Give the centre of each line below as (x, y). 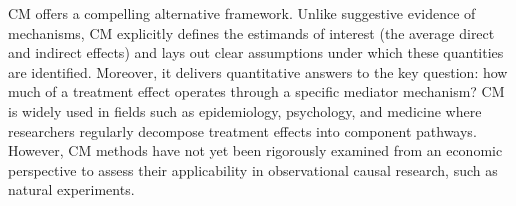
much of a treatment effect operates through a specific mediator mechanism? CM (256, 91)
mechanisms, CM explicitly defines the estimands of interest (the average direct (251, 32)
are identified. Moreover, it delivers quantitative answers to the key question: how (258, 71)
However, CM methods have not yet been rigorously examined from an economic (255, 150)
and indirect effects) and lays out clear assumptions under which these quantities (256, 52)
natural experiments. (71, 189)
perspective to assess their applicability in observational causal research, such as (253, 169)
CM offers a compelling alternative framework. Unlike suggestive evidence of (242, 13)
